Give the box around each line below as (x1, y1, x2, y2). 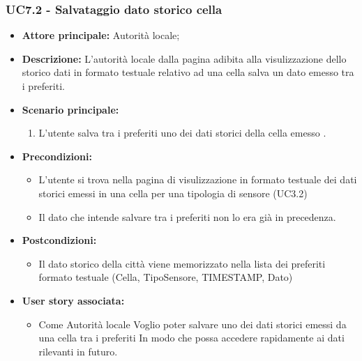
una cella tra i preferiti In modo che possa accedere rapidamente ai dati (38, 330, 345, 345)
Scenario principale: (22, 102, 119, 116)
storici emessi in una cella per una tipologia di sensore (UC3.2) (38, 185, 308, 200)
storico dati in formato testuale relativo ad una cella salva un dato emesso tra (22, 65, 354, 79)
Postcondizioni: (22, 233, 97, 247)
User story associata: (22, 293, 125, 307)
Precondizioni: (22, 148, 92, 163)
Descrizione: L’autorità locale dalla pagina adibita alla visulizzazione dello (22, 51, 347, 66)
